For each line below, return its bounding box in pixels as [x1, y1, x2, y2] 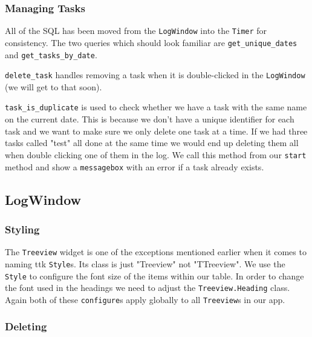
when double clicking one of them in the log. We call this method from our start [5, 148, 307, 161]
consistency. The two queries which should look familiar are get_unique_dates [5, 36, 297, 48]
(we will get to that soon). [5, 80, 102, 93]
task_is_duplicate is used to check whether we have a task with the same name [5, 101, 307, 113]
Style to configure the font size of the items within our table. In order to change [5, 269, 304, 282]
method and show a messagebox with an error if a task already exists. [5, 160, 264, 173]
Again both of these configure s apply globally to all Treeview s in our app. [5, 293, 285, 305]
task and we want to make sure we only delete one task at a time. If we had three [5, 124, 308, 137]
